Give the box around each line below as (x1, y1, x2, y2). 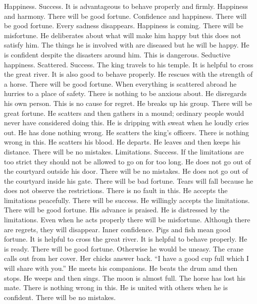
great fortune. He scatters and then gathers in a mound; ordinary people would (4, 107, 244, 118)
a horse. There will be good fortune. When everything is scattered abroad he (4, 78, 237, 89)
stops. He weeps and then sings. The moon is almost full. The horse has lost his (4, 272, 246, 283)
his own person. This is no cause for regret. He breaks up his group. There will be (4, 98, 252, 108)
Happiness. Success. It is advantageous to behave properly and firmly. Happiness (4, 1, 248, 11)
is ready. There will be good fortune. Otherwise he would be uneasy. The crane (4, 243, 244, 253)
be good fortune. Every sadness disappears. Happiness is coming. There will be (4, 20, 244, 31)
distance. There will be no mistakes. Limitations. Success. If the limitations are (4, 146, 244, 156)
